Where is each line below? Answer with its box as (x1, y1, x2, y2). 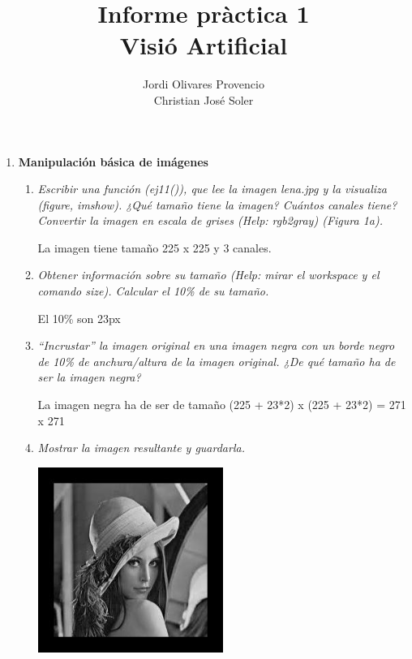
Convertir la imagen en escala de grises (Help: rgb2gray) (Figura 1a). (37, 212, 383, 229)
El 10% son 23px (37, 309, 121, 326)
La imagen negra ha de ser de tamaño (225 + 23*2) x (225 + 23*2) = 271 (37, 396, 406, 413)
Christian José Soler (153, 91, 254, 108)
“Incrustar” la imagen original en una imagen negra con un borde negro (37, 337, 395, 354)
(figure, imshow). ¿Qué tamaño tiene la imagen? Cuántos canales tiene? (37, 196, 397, 213)
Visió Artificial (119, 28, 288, 62)
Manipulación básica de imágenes (18, 153, 208, 170)
